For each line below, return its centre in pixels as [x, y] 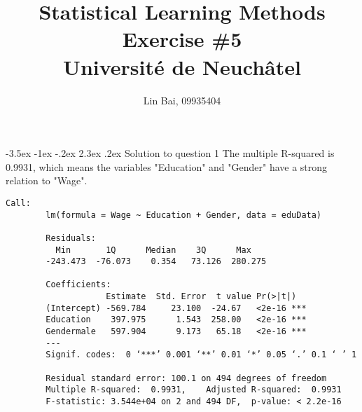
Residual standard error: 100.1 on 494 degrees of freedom [186, 378]
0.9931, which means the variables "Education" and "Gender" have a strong [167, 166]
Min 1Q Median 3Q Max [153, 250]
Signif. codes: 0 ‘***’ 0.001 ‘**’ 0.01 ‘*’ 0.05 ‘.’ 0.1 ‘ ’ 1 [201, 355]
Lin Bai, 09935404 [182, 100]
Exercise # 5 [182, 39]
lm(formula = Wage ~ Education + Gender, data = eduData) [184, 215]
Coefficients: [78, 285]
